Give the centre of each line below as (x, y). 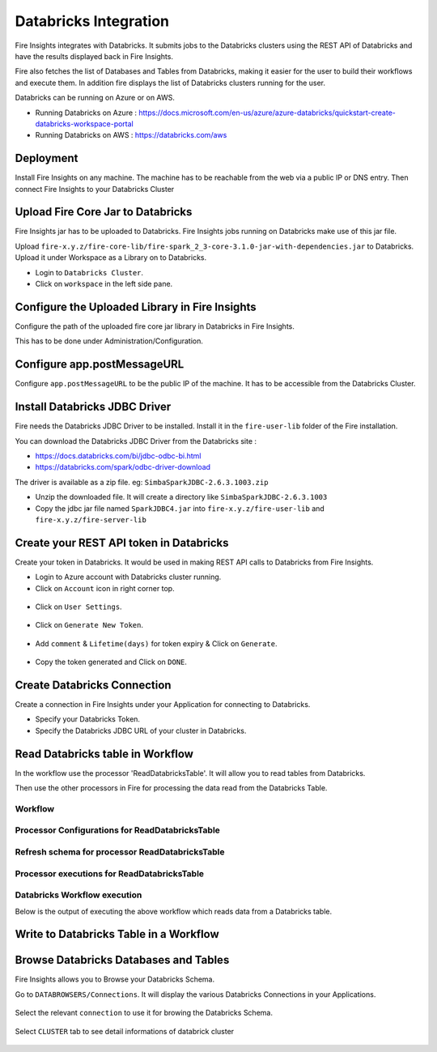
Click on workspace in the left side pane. (104, 284)
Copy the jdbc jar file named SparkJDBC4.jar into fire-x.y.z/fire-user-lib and (180, 508)
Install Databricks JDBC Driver (93, 407)
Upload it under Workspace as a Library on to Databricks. (111, 258)
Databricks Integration (92, 21)
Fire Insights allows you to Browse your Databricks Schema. (115, 979)
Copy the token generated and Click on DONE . (111, 662)
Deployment (47, 158)
